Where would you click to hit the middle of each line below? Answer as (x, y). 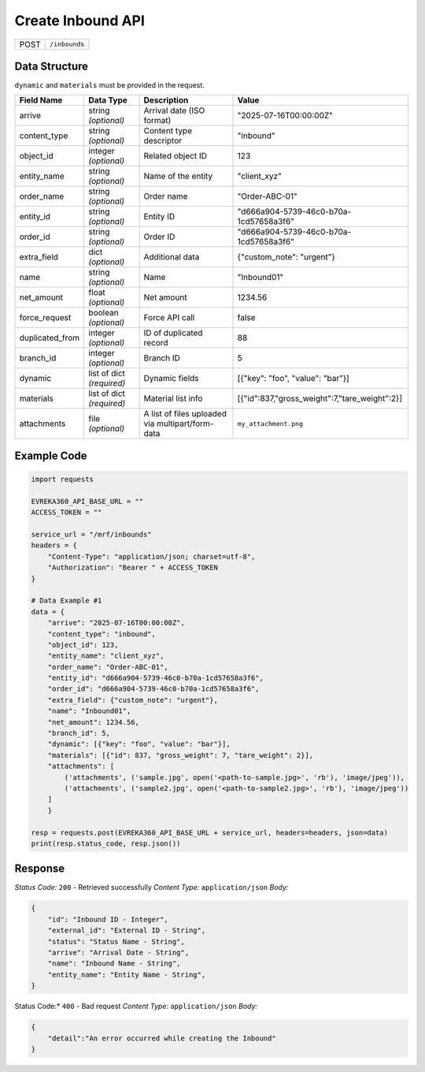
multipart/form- (185, 424)
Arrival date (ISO (174, 110)
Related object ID (176, 156)
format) (157, 121)
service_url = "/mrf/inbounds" (92, 535)
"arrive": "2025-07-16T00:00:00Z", (116, 623)
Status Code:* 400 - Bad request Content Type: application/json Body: (136, 1007)
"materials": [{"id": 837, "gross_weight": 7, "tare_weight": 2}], (181, 755)
